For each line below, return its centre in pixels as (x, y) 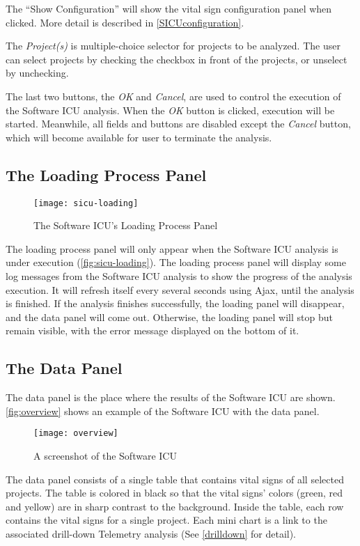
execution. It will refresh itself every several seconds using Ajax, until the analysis (180, 289)
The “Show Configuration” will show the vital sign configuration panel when (169, 8)
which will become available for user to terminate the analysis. (139, 137)
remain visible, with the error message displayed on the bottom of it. (152, 330)
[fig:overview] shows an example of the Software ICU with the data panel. (163, 411)
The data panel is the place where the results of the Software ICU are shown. (171, 397)
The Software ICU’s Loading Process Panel (126, 225)
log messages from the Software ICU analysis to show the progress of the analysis (179, 275)
